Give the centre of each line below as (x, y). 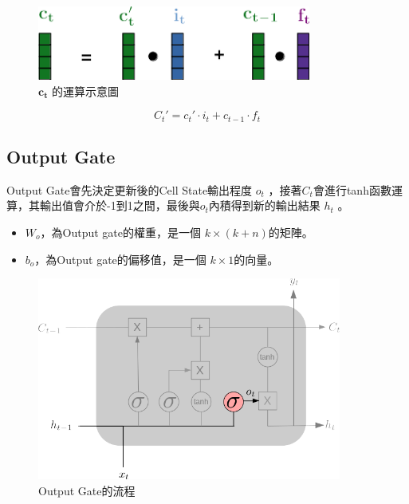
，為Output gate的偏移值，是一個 (120, 259)
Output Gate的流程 (87, 490)
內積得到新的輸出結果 (264, 205)
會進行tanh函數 (352, 189)
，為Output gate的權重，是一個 (121, 232)
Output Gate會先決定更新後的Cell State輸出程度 (130, 189)
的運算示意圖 (85, 91)
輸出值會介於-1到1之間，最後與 (120, 205)
